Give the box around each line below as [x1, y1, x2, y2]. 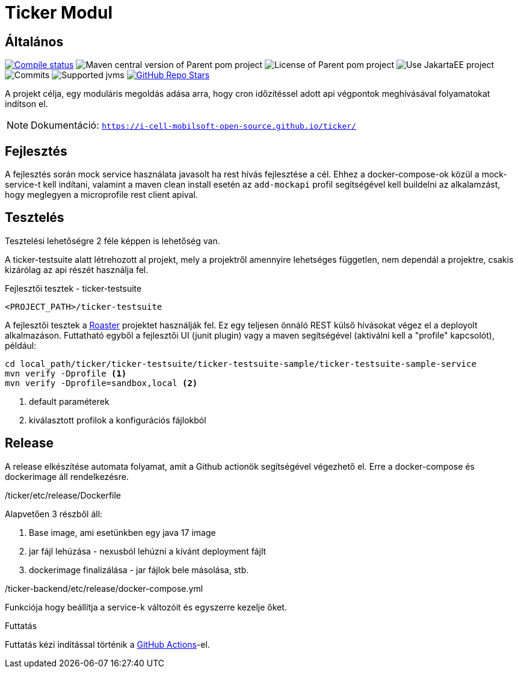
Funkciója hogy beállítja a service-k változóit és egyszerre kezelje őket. [5, 601, 287, 612]
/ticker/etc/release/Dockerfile [5, 490, 122, 500]
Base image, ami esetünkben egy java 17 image [29, 527, 216, 538]
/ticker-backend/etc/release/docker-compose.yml [5, 583, 203, 594]
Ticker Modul [5, 2, 113, 23]
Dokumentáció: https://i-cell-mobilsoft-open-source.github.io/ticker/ [31, 119, 356, 132]
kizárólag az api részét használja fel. [5, 264, 149, 275]
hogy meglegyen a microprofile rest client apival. [5, 189, 198, 200]
